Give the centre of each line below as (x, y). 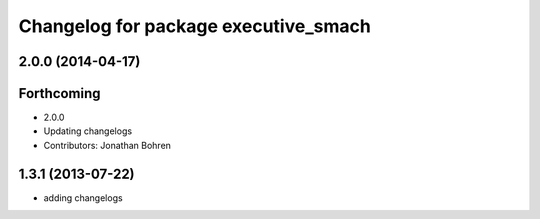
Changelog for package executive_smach (195, 26)
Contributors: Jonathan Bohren (107, 145)
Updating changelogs (88, 131)
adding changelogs (83, 197)
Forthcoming (59, 93)
